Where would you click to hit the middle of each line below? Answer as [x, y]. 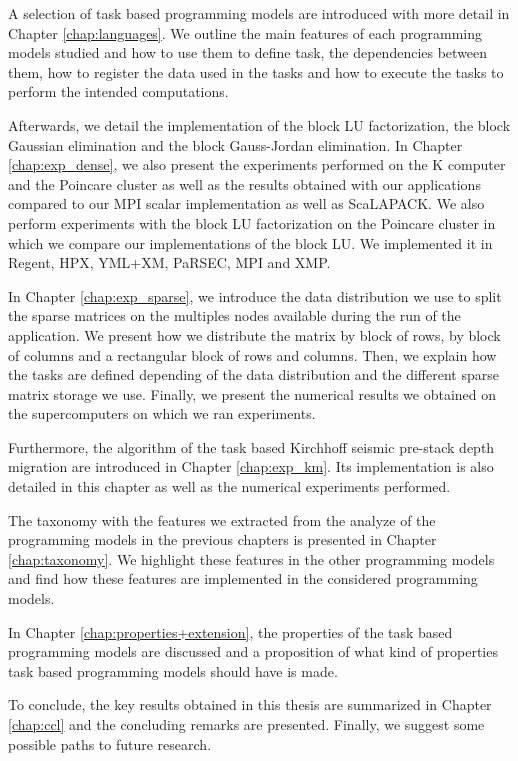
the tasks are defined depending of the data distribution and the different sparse [253, 374]
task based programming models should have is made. [173, 670]
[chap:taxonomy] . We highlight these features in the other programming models [251, 558]
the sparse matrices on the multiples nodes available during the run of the [234, 315]
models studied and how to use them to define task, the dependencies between [248, 52]
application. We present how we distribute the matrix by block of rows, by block [254, 334]
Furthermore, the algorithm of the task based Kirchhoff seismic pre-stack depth [251, 446]
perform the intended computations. [118, 91]
